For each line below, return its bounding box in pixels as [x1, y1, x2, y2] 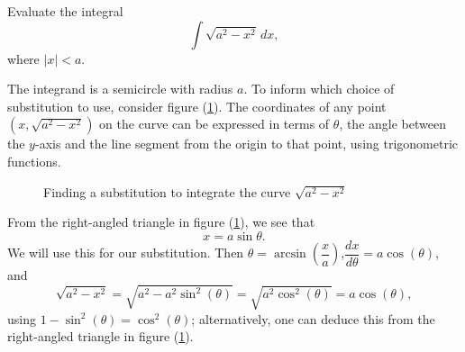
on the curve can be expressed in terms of [99, 114, 330, 133]
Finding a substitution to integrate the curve [43, 182, 291, 201]
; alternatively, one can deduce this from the [191, 309, 435, 328]
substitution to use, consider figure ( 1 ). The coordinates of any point [7, 96, 387, 115]
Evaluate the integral [7, 2, 123, 20]
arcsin [273, 248, 306, 261]
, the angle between [339, 114, 446, 133]
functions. [7, 151, 61, 170]
